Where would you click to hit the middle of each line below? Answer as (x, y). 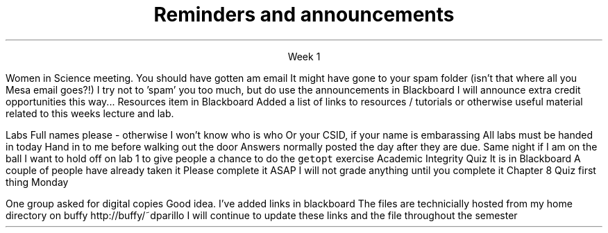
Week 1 (304, 56)
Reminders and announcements (304, 15)
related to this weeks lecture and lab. (90, 113)
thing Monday (37, 182)
